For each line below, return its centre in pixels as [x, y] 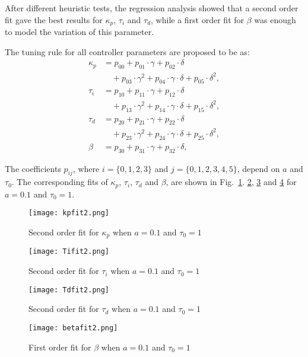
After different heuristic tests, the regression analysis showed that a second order [152, 8]
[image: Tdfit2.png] [69, 290]
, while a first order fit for [198, 19]
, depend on [258, 168]
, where [86, 168]
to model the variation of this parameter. [80, 32]
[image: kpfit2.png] [69, 213]
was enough [275, 19]
